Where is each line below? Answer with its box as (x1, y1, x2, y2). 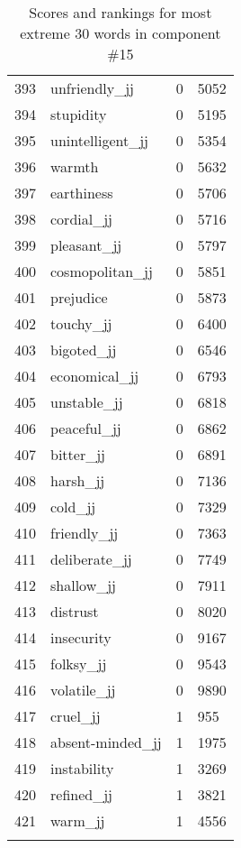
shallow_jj (50, 575, 117, 595)
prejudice (50, 287, 108, 308)
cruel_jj (50, 705, 101, 726)
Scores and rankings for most (29, 2, 212, 23)
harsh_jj (50, 470, 105, 491)
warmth (50, 156, 99, 177)
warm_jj (50, 810, 105, 831)
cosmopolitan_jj (50, 261, 153, 281)
